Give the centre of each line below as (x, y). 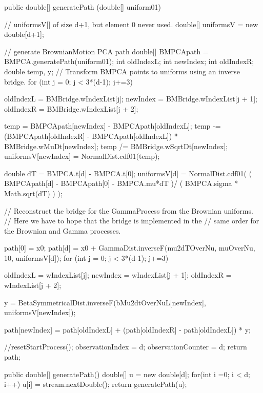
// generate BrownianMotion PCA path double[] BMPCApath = (106, 51)
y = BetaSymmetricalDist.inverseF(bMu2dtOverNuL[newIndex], (105, 302)
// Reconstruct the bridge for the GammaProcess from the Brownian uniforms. (129, 210)
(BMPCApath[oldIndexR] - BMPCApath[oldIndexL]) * (91, 136)
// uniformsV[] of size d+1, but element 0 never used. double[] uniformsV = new (131, 24)
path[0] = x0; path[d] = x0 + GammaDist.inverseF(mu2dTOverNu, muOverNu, (130, 248)
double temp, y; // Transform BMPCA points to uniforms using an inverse (122, 71)
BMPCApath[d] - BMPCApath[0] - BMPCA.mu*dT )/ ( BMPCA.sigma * (121, 183)
